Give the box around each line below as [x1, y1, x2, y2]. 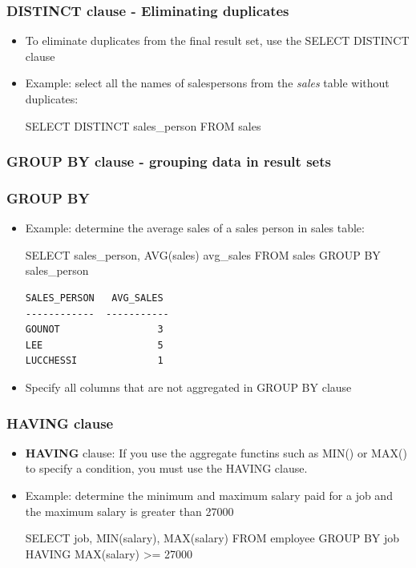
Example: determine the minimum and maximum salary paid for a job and [25, 487, 393, 503]
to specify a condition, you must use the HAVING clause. [25, 460, 308, 477]
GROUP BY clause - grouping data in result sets [6, 151, 331, 171]
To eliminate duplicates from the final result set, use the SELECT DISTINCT [25, 32, 410, 49]
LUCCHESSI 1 [25, 355, 164, 367]
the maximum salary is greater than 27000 [25, 502, 234, 519]
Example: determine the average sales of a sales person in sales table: [25, 220, 365, 236]
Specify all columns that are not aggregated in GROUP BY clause [25, 379, 352, 395]
